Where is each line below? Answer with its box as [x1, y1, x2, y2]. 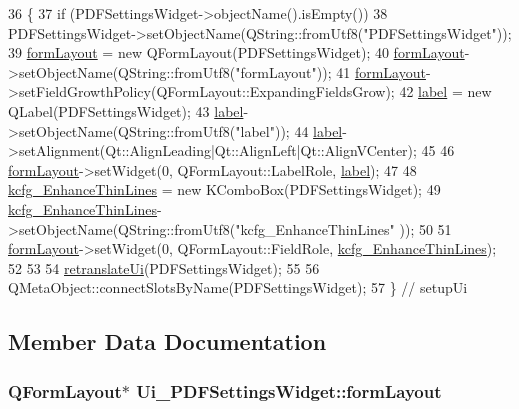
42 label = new [399, 81, 492, 102]
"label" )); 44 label [235, 120, 343, 141]
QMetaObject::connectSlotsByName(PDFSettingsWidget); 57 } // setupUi [8, 277, 468, 298]
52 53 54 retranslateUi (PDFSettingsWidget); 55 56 [8, 257, 320, 278]
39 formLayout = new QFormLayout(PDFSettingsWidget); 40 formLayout [8, 42, 465, 63]
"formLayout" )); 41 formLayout [235, 61, 426, 82]
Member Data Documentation [8, 326, 327, 357]
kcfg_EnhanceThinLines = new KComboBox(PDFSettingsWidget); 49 [8, 179, 441, 200]
